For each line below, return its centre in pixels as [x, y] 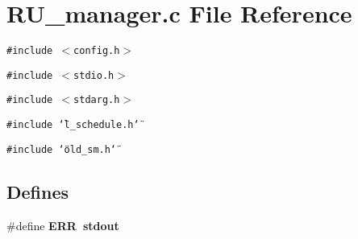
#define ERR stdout [63, 225]
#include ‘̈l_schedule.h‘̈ [73, 125]
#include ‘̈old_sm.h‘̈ [62, 149]
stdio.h [94, 75]
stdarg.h [97, 100]
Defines [38, 191]
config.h [97, 51]
